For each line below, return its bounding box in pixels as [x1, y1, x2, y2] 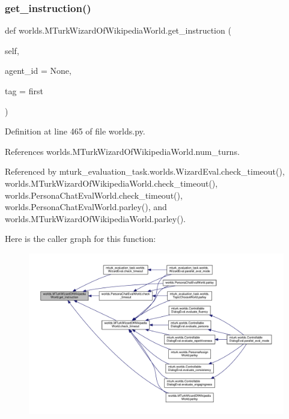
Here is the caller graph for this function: [5, 232, 156, 245]
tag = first [5, 85, 43, 97]
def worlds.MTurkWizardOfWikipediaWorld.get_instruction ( [5, 24, 231, 37]
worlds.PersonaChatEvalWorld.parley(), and [5, 200, 167, 213]
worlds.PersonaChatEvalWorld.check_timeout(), [5, 188, 183, 201]
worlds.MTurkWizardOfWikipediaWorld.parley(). [5, 212, 186, 225]
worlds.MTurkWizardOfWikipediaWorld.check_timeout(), [5, 176, 218, 189]
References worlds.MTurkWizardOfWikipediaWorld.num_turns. [5, 145, 240, 157]
